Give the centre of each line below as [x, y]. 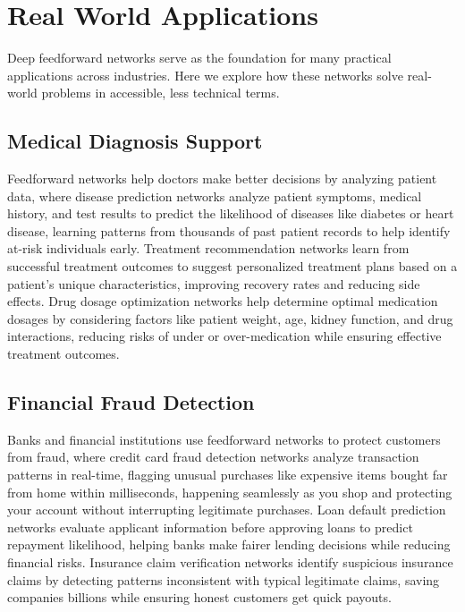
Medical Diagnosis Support [135, 141]
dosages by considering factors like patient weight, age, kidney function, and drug [230, 318]
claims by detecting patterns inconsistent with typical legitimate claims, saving [224, 579]
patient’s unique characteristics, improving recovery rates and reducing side [214, 283]
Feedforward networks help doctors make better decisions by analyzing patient [222, 178]
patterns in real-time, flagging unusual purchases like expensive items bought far [228, 475]
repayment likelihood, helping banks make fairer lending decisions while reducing [229, 544]
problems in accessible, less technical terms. [161, 93]
